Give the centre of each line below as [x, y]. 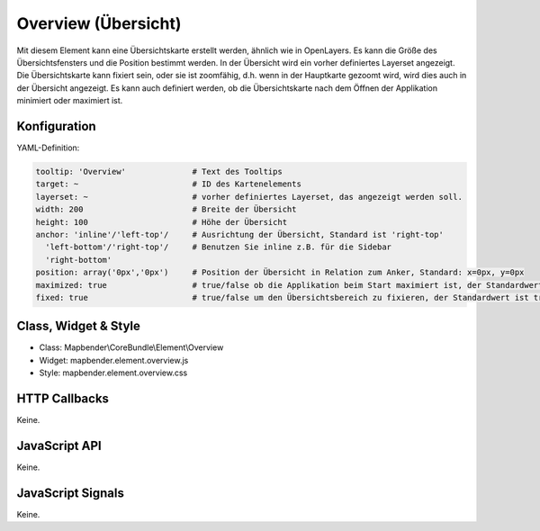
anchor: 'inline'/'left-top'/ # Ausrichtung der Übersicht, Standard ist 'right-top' [240, 234]
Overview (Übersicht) [99, 23]
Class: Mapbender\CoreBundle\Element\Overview [131, 347]
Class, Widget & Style [79, 326]
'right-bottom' [79, 260]
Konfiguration [56, 126]
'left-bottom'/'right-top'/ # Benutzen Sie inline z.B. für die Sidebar [218, 247]
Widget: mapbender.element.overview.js [114, 360]
